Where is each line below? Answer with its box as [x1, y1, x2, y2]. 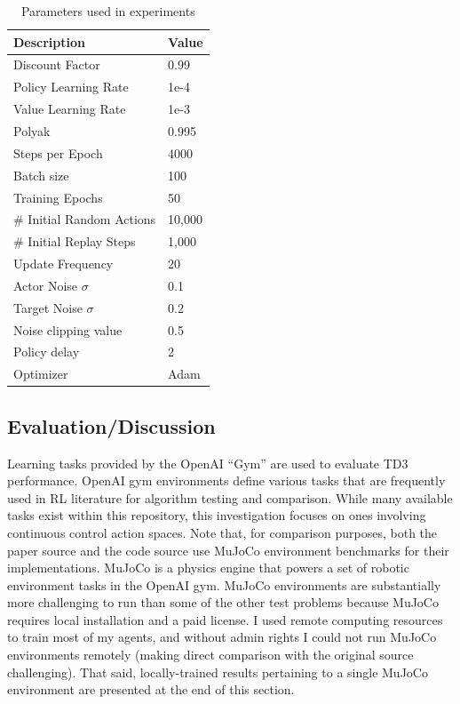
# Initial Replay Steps [13, 232, 136, 251]
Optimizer [13, 364, 68, 383]
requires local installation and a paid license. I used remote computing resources [7, 610, 443, 628]
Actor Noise [13, 276, 78, 294]
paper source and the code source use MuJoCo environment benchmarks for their [7, 540, 449, 559]
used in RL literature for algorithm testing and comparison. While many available [7, 488, 453, 507]
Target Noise [13, 298, 83, 316]
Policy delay [13, 342, 80, 361]
